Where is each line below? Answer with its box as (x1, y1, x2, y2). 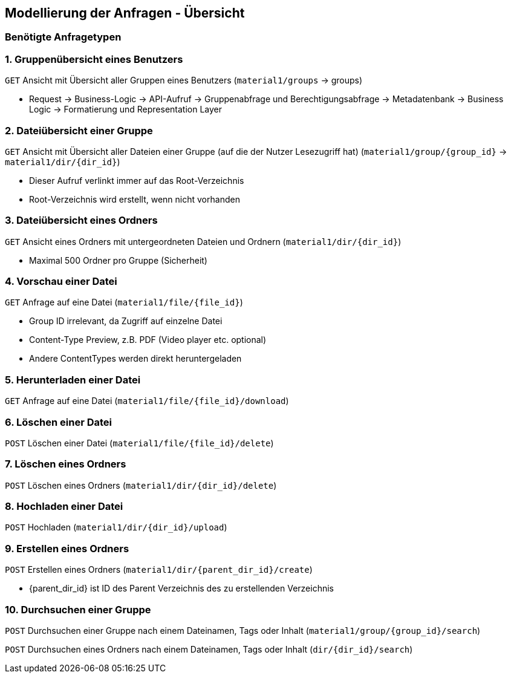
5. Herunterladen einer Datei (5, 373, 141, 386)
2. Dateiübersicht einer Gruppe (5, 124, 153, 137)
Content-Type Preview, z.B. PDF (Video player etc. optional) (29, 334, 267, 345)
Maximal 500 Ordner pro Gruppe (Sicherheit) (29, 255, 207, 266)
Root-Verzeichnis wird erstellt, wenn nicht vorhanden (29, 194, 240, 204)
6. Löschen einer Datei (5, 416, 112, 428)
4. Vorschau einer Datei (5, 275, 117, 288)
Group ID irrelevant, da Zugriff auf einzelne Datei (29, 316, 223, 327)
